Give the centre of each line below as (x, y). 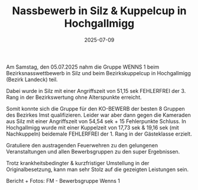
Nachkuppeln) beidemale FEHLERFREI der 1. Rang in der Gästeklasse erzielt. (99, 134)
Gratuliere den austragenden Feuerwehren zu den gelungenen (82, 145)
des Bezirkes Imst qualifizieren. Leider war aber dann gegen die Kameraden (98, 115)
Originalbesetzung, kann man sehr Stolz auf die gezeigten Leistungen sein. (98, 169)
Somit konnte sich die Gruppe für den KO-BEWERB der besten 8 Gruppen (95, 108)
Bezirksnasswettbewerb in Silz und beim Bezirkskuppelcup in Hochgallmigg (98, 73)
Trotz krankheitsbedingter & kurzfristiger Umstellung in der (78, 163)
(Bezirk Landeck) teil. (32, 79)
